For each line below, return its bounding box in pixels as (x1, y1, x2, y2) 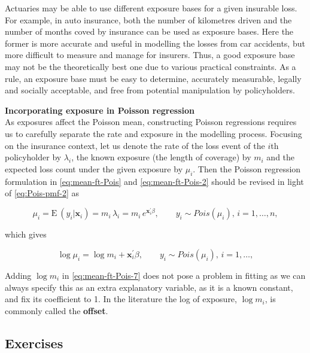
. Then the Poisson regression (193, 162, 301, 175)
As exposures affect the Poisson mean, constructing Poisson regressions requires (5, 115, 297, 128)
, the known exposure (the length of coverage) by (71, 151, 251, 163)
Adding (5, 269, 32, 281)
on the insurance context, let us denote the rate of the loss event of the (5, 139, 265, 151)
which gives (5, 228, 47, 241)
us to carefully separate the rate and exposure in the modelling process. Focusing (5, 127, 302, 139)
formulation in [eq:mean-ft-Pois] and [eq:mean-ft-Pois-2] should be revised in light (5, 175, 304, 187)
